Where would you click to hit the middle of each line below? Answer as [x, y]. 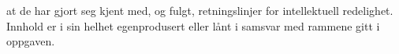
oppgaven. [31, 41]
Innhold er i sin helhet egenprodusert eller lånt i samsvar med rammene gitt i [193, 25]
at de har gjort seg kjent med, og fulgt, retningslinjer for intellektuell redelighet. [200, 10]
